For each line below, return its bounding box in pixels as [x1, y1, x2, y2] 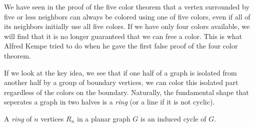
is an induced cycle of [140, 113, 206, 123]
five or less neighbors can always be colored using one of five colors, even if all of [4, 11, 250, 21]
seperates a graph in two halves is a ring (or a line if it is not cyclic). [4, 96, 215, 107]
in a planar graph [77, 113, 130, 123]
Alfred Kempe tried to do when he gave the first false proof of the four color [4, 40, 238, 51]
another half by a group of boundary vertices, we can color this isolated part [4, 77, 238, 87]
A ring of [4, 113, 32, 123]
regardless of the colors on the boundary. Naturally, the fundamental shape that [4, 86, 249, 97]
